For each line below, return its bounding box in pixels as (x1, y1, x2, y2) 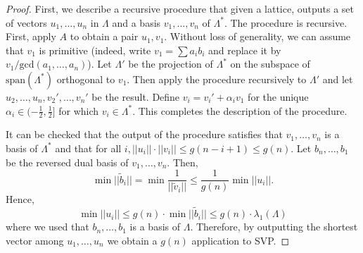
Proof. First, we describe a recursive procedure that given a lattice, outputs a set (6, 1, 354, 16)
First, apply (6, 29, 56, 44)
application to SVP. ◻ (191, 233, 290, 247)
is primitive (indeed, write (39, 42, 151, 57)
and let (322, 71, 353, 86)
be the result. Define (91, 89, 180, 104)
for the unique (248, 89, 309, 104)
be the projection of (128, 56, 213, 71)
